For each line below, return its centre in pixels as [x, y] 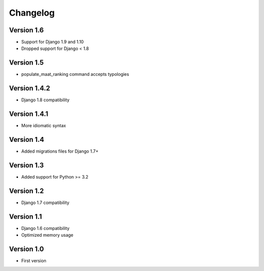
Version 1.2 [26, 191]
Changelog [32, 13]
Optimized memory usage [47, 235]
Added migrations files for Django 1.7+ [60, 151]
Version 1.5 [26, 63]
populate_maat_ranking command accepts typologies [75, 74]
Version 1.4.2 [30, 88]
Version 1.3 [26, 165]
